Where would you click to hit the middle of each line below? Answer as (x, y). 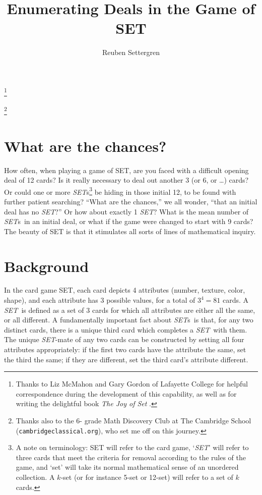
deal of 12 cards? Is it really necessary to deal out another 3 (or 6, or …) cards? (126, 180)
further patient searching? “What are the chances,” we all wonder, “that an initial (131, 201)
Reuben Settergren (131, 52)
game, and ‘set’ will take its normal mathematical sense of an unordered (127, 467)
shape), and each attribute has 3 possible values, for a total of (100, 300)
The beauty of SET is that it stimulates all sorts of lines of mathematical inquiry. (130, 231)
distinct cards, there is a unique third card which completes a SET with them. (126, 329)
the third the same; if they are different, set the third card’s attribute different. (126, 359)
